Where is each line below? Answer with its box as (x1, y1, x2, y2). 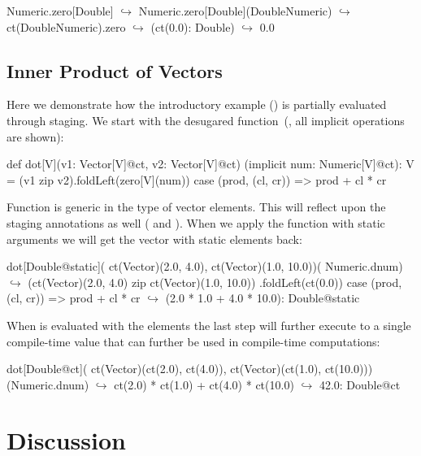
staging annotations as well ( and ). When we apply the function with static (7, 214, 385, 231)
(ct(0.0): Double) (150, 18, 235, 35)
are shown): (7, 128, 64, 145)
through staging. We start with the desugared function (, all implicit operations (7, 111, 405, 128)
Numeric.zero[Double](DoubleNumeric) (138, 2, 332, 19)
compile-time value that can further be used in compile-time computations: (7, 332, 380, 350)
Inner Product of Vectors (7, 58, 223, 83)
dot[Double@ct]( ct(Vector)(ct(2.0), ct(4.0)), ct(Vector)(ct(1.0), (7, 360, 322, 377)
